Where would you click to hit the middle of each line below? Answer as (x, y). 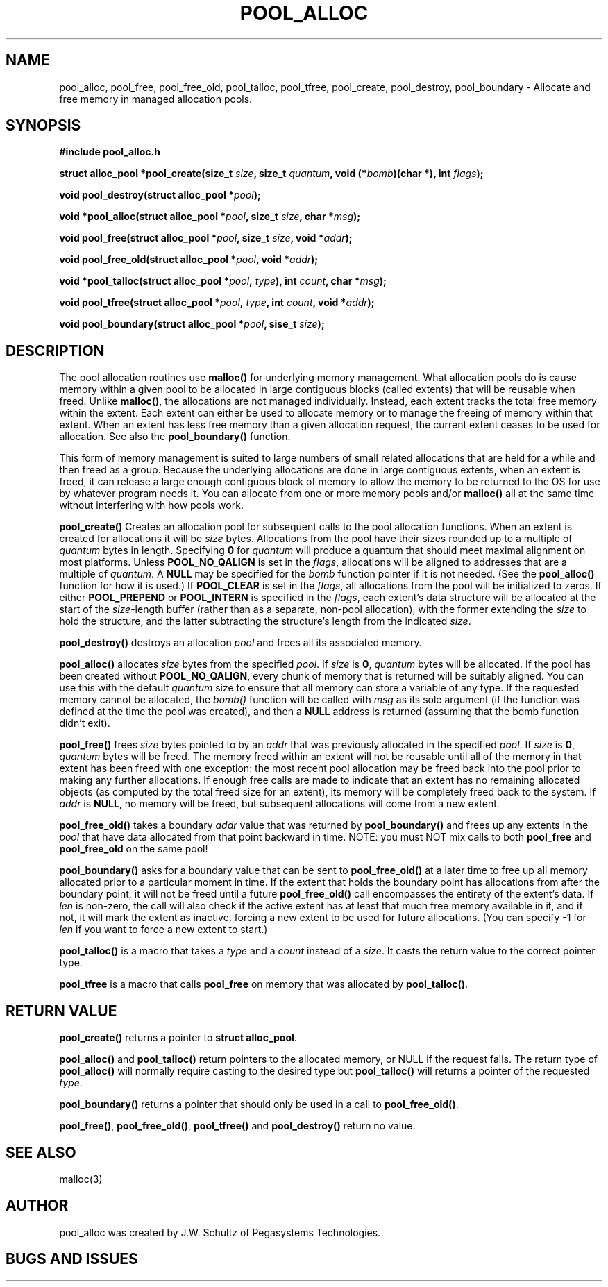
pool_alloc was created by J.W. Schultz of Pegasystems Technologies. (220, 1232)
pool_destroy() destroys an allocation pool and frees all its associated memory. (240, 643)
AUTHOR (37, 1206)
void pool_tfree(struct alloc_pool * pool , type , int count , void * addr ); (217, 303)
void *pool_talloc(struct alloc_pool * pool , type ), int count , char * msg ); (223, 281)
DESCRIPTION (55, 351)
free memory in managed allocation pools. (156, 99)
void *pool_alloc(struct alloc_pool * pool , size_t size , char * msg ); (210, 217)
